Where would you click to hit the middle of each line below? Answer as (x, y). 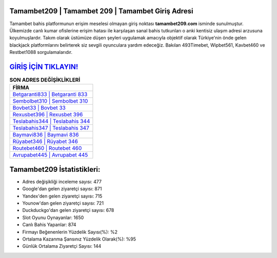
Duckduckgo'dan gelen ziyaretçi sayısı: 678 (68, 210)
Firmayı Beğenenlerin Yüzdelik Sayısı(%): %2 (70, 232)
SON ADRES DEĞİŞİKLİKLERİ (45, 80)
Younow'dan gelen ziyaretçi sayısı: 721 (63, 203)
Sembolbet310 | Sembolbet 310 (50, 101)
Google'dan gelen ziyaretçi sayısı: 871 (62, 189)
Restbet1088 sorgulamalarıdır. (41, 52)
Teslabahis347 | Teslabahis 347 (51, 128)
